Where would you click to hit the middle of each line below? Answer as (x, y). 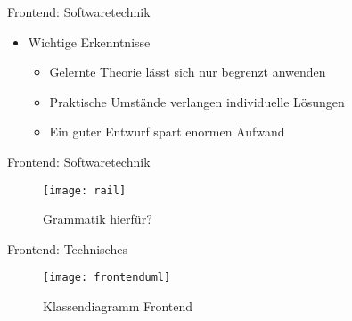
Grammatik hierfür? (98, 219)
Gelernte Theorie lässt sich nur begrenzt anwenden (188, 72)
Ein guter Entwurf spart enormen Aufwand (167, 132)
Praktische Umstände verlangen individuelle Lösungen (197, 101)
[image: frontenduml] (107, 278)
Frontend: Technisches (67, 248)
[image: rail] (85, 190)
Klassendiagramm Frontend (118, 306)
